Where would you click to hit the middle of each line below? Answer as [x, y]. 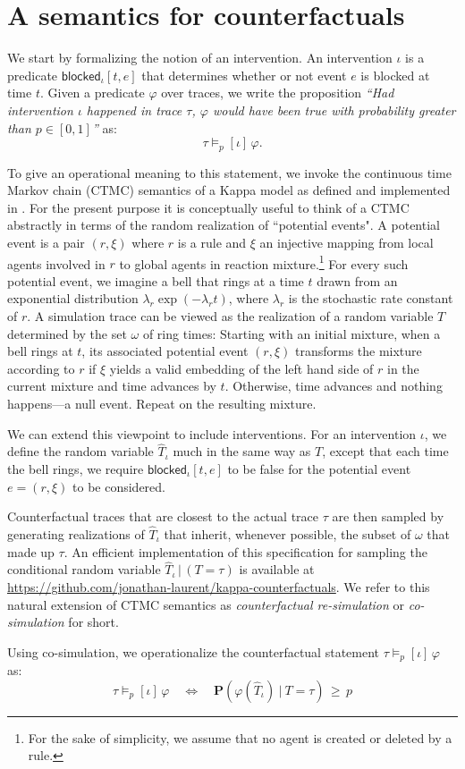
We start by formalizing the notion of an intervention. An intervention [200, 58]
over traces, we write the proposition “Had [278, 93]
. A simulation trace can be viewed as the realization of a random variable [230, 315]
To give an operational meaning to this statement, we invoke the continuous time [229, 172]
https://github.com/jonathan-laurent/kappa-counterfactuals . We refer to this [219, 586]
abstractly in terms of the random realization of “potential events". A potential [224, 225]
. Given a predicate [92, 93]
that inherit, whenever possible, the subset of [287, 533]
